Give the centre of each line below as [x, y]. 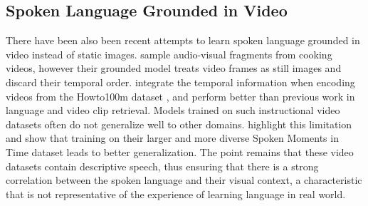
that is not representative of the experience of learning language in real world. [176, 194]
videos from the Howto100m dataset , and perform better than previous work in [180, 96]
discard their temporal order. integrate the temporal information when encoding [180, 82]
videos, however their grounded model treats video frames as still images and [174, 68]
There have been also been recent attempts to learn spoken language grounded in [183, 40]
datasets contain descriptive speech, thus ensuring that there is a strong [162, 166]
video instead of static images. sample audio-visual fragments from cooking [169, 54]
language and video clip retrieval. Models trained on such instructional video [173, 110]
